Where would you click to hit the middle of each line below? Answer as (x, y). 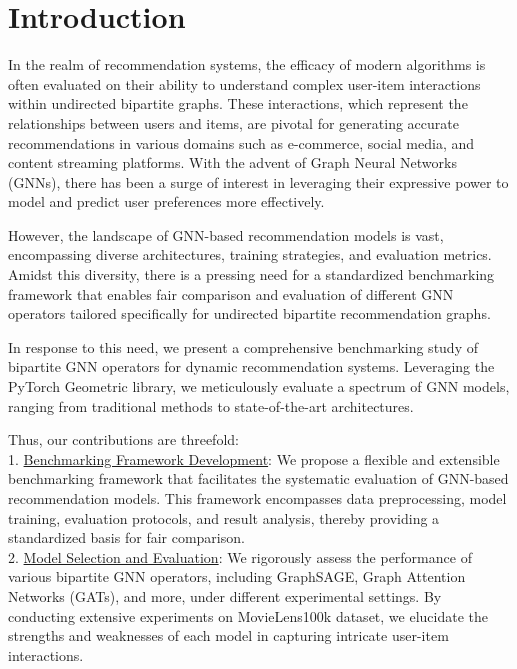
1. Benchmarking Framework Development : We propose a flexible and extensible (254, 458)
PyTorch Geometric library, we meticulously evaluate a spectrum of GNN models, (259, 386)
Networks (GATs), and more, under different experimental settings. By (225, 595)
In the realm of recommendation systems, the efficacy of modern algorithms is (247, 64)
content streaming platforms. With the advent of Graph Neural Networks (232, 162)
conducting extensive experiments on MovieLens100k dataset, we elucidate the (248, 615)
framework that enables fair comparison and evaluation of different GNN (231, 293)
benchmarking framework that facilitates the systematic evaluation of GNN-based (258, 478)
